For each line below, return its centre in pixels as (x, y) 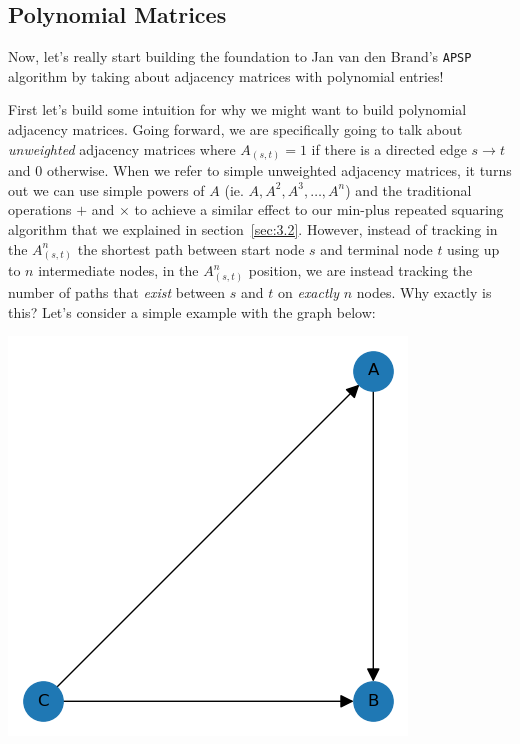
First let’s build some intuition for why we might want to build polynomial (237, 109)
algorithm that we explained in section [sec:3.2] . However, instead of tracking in (253, 228)
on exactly (308, 292)
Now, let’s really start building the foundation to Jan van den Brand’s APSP (240, 56)
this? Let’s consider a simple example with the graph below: (192, 311)
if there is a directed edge (389, 148)
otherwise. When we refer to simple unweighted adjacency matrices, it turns (279, 170)
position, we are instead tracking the (360, 270)
